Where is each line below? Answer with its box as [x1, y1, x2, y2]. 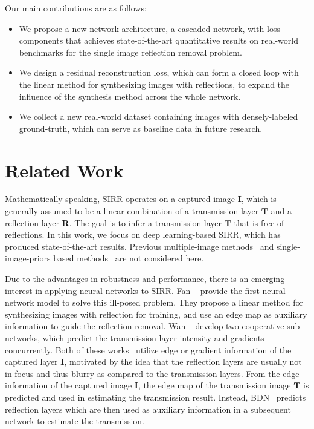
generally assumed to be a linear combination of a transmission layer [5, 205, 259, 217]
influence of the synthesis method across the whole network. [19, 90, 241, 102]
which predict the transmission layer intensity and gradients [42, 332, 264, 344]
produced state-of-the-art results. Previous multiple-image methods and [5, 240, 274, 252]
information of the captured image [5, 379, 132, 391]
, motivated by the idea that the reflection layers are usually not [64, 355, 302, 368]
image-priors [5, 252, 51, 264]
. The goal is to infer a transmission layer [69, 216, 222, 229]
